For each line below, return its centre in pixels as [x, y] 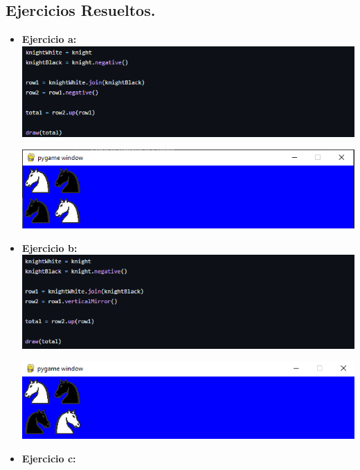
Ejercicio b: [49, 247]
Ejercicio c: [49, 459]
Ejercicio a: [49, 39]
